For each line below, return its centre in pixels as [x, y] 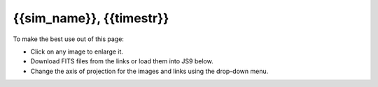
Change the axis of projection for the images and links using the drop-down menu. [149, 71]
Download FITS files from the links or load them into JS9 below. [122, 61]
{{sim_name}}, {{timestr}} [91, 18]
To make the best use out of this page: [68, 39]
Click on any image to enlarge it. [77, 52]
